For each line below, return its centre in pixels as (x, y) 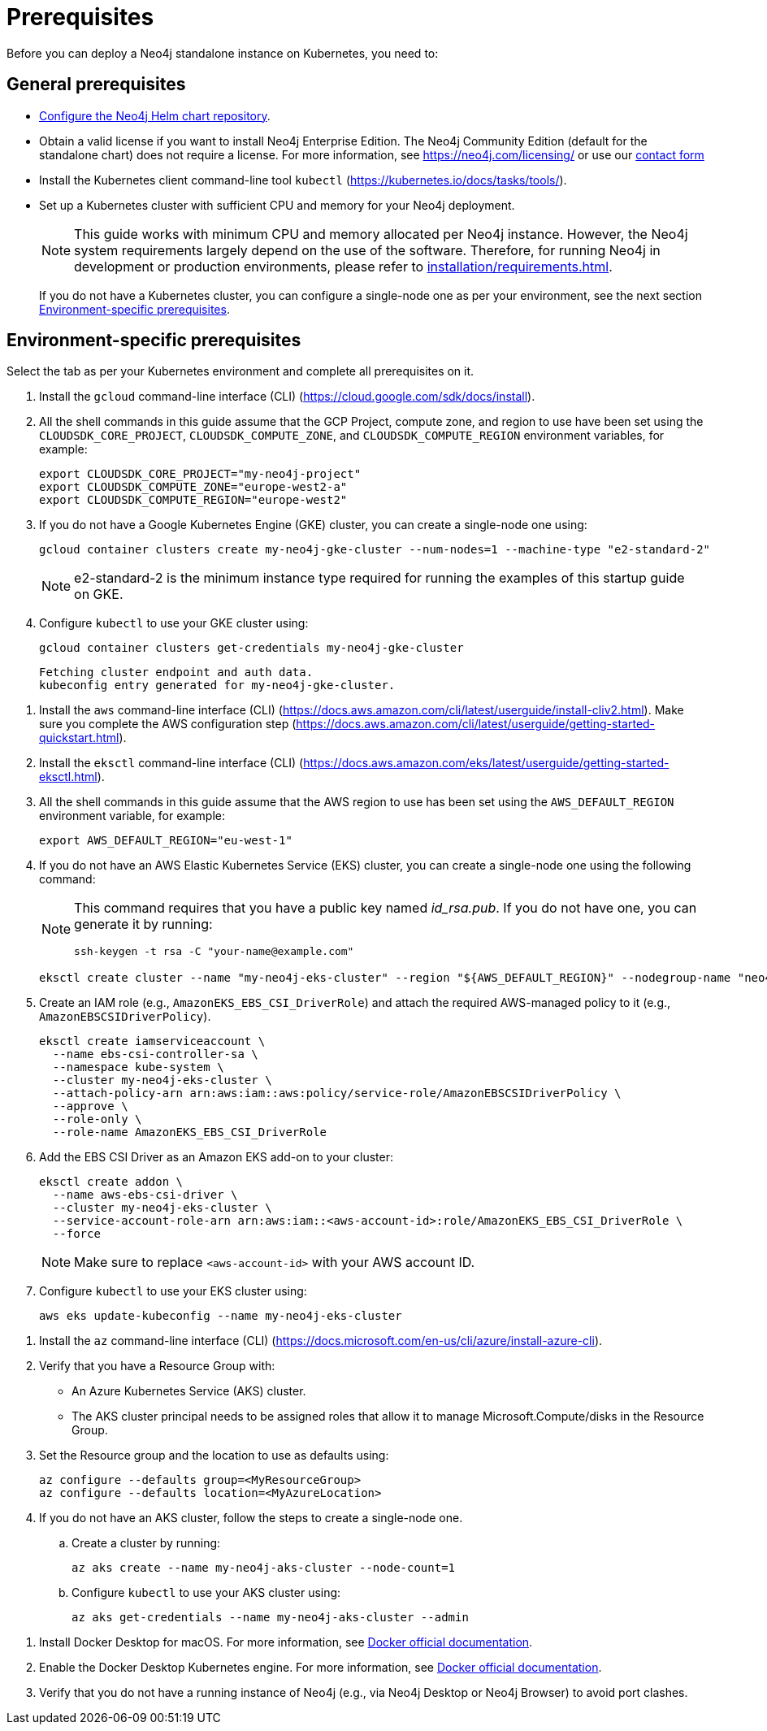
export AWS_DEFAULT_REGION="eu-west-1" (166, 841)
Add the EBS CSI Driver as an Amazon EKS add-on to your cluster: (217, 1157)
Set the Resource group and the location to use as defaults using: (214, 1456)
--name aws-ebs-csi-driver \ (145, 1195)
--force (76, 1234)
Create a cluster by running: (146, 1543)
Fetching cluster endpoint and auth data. (176, 672)
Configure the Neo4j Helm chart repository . (155, 115)
